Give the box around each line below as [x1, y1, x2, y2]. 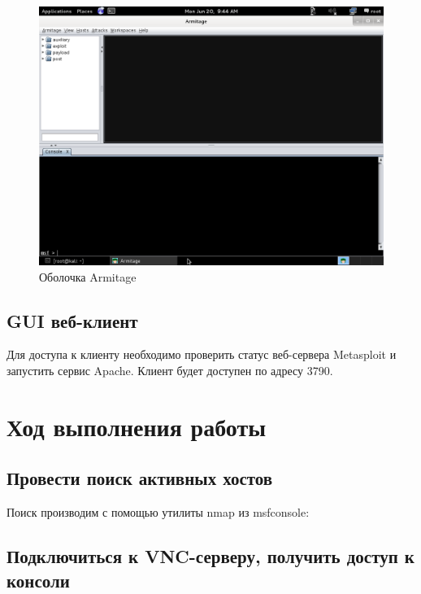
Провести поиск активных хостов [7, 465, 273, 491]
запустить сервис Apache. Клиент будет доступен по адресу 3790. [7, 361, 333, 378]
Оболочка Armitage [39, 268, 137, 285]
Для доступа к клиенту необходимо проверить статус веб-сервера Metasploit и [7, 346, 397, 363]
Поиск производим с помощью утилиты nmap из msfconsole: [7, 504, 310, 521]
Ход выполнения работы [7, 409, 267, 443]
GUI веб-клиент [7, 308, 138, 333]
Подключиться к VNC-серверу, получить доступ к [7, 544, 414, 569]
